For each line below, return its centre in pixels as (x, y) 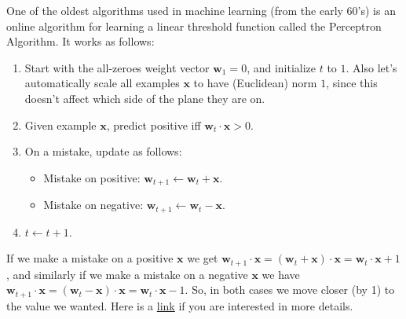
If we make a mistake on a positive (90, 258)
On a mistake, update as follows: (103, 151)
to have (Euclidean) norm (255, 83)
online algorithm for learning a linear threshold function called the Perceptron (194, 26)
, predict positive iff (154, 125)
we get (203, 258)
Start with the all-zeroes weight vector (117, 67)
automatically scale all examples (102, 83)
